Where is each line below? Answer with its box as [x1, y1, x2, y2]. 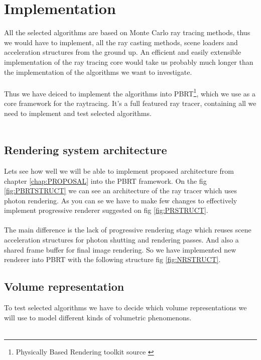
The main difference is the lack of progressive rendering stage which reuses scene [4, 224, 251, 235]
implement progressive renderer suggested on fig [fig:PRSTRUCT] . [4, 205, 208, 215]
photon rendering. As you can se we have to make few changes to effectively [4, 195, 237, 205]
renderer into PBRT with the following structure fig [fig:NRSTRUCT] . [4, 254, 221, 265]
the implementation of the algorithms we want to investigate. [4, 66, 192, 77]
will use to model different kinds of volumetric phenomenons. [4, 312, 192, 322]
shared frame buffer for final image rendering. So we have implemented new [4, 244, 236, 255]
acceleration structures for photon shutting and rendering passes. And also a [4, 234, 239, 245]
